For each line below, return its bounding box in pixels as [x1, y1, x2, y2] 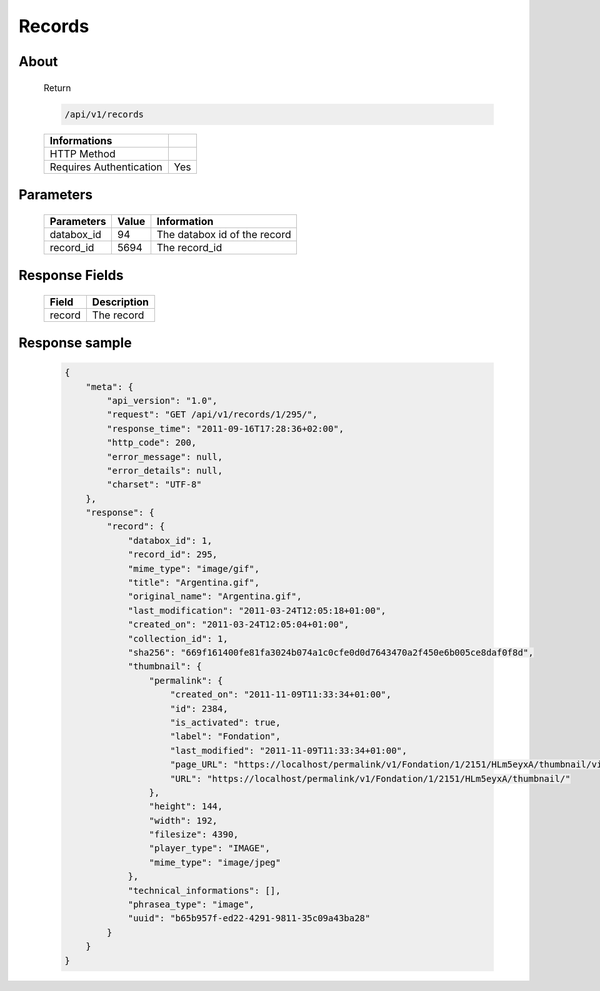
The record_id [156, 240, 223, 254]
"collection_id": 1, [127, 633, 229, 644]
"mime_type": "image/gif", [127, 563, 260, 574]
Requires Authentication [49, 160, 163, 174]
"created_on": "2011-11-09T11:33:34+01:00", [170, 689, 392, 700]
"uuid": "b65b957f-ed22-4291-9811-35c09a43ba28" [127, 913, 371, 924]
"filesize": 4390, [148, 829, 239, 840]
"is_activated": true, [170, 716, 282, 728]
